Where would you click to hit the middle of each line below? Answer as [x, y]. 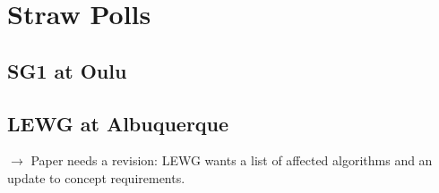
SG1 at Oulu [67, 70]
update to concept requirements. [96, 177]
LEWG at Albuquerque [118, 123]
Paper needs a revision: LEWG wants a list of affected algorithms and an [232, 160]
